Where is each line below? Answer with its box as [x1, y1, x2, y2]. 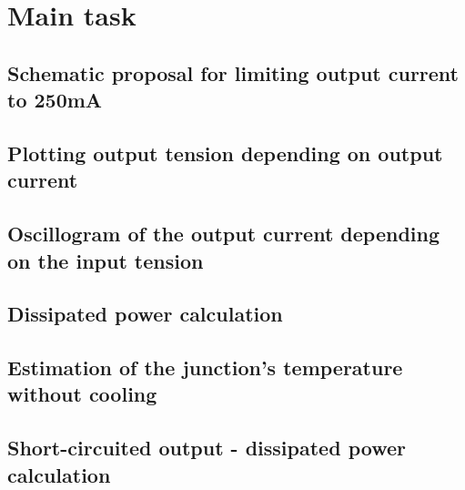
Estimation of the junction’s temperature [7, 353, 403, 382]
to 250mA [7, 86, 103, 114]
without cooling [7, 380, 157, 408]
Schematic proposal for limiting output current [7, 58, 459, 87]
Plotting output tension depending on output [7, 138, 443, 167]
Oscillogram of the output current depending [7, 219, 440, 248]
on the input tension [7, 246, 204, 274]
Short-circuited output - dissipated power [7, 434, 406, 462]
